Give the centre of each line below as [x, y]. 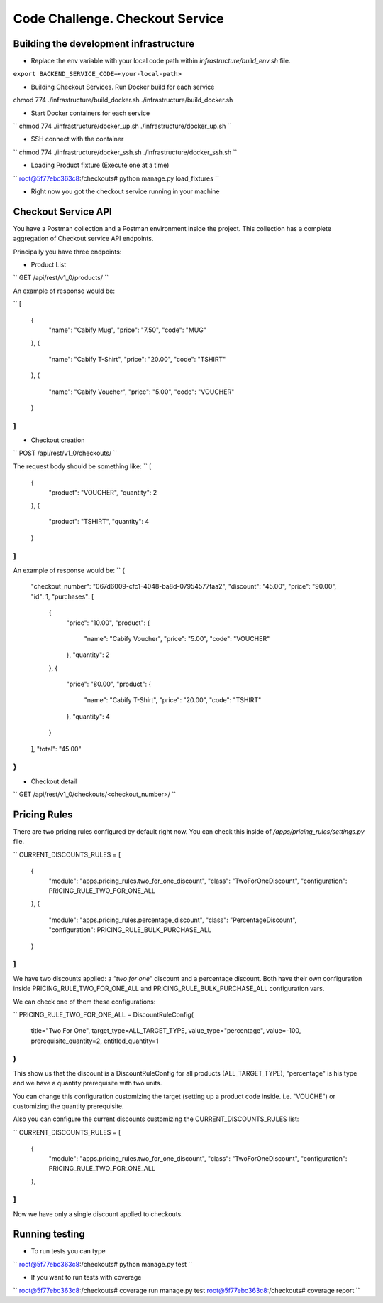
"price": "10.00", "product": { [108, 623]
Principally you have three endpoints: [67, 252]
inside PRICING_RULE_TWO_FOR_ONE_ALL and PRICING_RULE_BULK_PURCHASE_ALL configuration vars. [169, 989]
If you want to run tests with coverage [86, 1277]
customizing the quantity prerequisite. [68, 1106]
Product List [49, 265]
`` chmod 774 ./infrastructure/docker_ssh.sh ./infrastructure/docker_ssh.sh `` [125, 152]
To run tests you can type [68, 1251]
